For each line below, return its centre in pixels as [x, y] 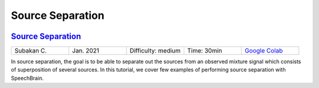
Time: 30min [205, 51]
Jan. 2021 [86, 51]
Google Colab [264, 51]
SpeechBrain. [27, 78]
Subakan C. [31, 51]
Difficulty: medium [155, 51]
